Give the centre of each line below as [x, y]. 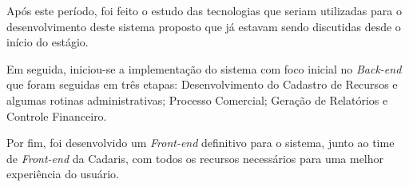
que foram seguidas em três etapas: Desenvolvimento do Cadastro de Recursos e [202, 84]
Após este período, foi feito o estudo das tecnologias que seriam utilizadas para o [204, 10]
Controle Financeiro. [57, 115]
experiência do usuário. [63, 174]
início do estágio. [48, 42]
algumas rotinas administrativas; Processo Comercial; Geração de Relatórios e [197, 99]
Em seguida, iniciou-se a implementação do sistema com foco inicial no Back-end [204, 68]
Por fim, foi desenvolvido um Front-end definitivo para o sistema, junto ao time [201, 143]
